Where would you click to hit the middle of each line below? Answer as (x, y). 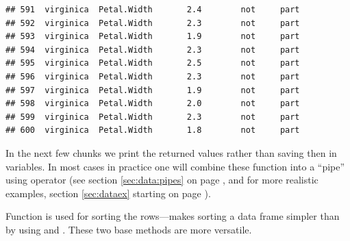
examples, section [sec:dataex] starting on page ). (108, 193)
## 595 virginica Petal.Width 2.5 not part (153, 63)
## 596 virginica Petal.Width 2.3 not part (153, 76)
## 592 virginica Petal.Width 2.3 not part (153, 23)
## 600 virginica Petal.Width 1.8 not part (153, 130)
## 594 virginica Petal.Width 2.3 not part (153, 50)
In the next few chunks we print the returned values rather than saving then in (171, 152)
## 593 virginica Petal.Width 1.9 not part (153, 37)
